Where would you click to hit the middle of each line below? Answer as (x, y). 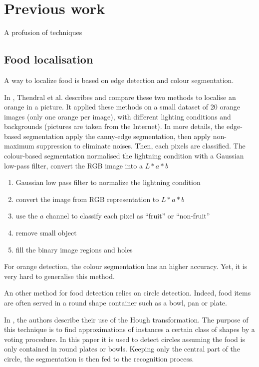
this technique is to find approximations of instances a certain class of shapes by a (129, 329)
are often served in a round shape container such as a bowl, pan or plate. (116, 303)
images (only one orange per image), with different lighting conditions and (118, 116)
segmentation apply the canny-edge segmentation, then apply (117, 136)
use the (27, 216)
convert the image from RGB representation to (87, 199)
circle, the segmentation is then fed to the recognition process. (99, 358)
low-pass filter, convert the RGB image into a (73, 165)
